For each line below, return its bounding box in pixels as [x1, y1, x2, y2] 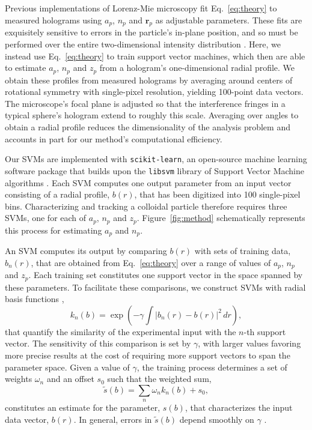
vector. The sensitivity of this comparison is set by [5, 337, 191, 350]
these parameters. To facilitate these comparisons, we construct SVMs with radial [5, 280, 306, 293]
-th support [243, 325, 286, 338]
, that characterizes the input [185, 401, 293, 414]
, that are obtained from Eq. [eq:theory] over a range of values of [31, 256, 271, 268]
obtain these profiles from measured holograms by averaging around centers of [5, 73, 293, 86]
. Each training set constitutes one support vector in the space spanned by [28, 268, 303, 281]
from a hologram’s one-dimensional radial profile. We [99, 61, 295, 74]
